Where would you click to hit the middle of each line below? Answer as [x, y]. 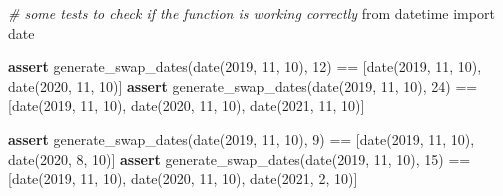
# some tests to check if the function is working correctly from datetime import [251, 13]
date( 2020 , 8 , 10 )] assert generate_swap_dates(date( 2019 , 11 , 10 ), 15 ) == [239, 158]
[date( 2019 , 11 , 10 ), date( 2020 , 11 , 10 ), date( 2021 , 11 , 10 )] [186, 105]
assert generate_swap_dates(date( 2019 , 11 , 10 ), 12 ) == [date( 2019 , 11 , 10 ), [245, 66]
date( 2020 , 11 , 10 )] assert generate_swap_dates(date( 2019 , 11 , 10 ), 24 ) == [243, 85]
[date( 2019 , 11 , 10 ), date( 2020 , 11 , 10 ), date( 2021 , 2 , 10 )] [183, 178]
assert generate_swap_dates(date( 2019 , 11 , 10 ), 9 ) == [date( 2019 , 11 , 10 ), [241, 138]
